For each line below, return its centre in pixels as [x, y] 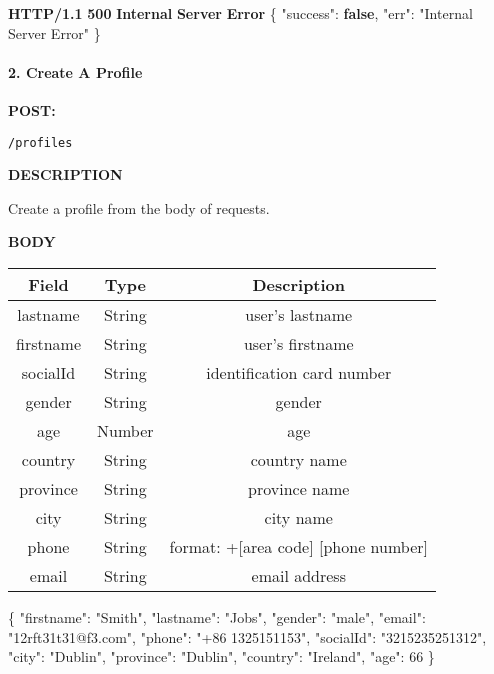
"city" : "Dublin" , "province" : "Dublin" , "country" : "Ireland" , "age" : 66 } [221, 656]
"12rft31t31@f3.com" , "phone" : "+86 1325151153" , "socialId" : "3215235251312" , [247, 636]
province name [299, 489]
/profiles [40, 142]
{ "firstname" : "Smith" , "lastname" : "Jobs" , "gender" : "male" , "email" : [217, 617]
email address [298, 576]
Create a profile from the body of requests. [139, 207]
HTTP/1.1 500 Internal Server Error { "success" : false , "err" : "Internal [240, 13]
